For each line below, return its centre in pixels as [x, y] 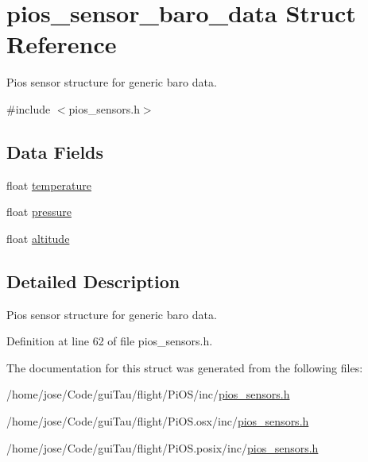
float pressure [39, 212]
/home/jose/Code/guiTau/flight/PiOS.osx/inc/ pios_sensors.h [158, 421]
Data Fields [55, 151]
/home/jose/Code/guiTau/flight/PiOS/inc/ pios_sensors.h [148, 394]
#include [29, 108]
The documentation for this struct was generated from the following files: [185, 367]
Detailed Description [93, 281]
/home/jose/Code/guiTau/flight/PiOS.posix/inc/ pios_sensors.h [163, 447]
